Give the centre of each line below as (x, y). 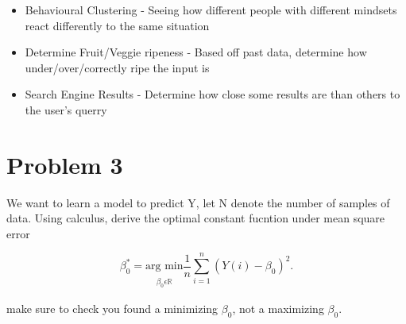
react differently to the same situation (117, 25)
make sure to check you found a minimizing (112, 308)
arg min (164, 266)
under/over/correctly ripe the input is (117, 67)
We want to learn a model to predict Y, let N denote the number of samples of (198, 202)
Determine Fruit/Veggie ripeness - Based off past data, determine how (196, 52)
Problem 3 (65, 164)
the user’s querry (66, 109)
